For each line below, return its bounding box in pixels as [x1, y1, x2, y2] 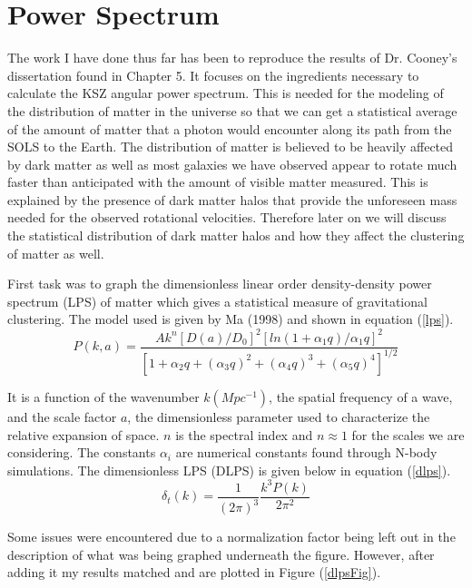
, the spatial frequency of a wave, [269, 387, 453, 406]
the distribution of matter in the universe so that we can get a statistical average [7, 101, 457, 120]
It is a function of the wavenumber [7, 387, 200, 406]
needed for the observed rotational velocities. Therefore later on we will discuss [7, 208, 447, 227]
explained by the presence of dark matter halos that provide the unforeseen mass [7, 190, 457, 209]
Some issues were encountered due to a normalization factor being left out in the [7, 527, 456, 546]
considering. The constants [7, 443, 156, 462]
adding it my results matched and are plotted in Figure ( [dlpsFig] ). [7, 563, 381, 582]
